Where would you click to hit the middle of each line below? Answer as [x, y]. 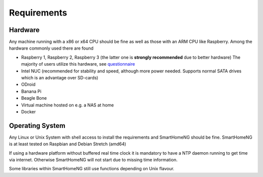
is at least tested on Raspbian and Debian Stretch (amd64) [68, 144]
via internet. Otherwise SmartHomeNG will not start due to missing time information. [93, 160]
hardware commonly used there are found [51, 48]
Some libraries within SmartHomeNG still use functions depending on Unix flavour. [92, 169]
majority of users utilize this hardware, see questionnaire [78, 64]
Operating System [37, 126]
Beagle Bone [34, 98]
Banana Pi [31, 91]
